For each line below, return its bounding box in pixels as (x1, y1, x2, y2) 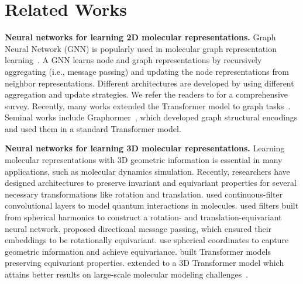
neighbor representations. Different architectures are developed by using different (5, 77, 294, 89)
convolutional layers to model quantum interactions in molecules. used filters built (5, 199, 299, 212)
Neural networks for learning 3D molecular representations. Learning (5, 142, 285, 154)
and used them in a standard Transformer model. (5, 122, 181, 134)
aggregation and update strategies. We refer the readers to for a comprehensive (5, 88, 288, 101)
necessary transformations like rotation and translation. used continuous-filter (5, 188, 283, 200)
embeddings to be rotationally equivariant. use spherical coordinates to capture (5, 234, 289, 246)
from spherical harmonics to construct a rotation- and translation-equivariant (5, 211, 282, 223)
